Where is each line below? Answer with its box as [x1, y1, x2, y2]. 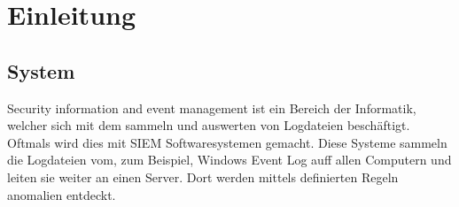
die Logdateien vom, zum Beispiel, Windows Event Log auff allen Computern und [7, 150, 452, 169]
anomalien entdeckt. [7, 185, 116, 203]
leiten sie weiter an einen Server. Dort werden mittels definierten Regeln [7, 167, 399, 186]
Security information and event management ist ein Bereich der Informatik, [7, 98, 416, 117]
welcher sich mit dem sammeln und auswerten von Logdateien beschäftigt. [7, 116, 410, 134]
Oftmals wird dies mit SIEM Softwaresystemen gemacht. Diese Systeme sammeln [7, 133, 447, 151]
